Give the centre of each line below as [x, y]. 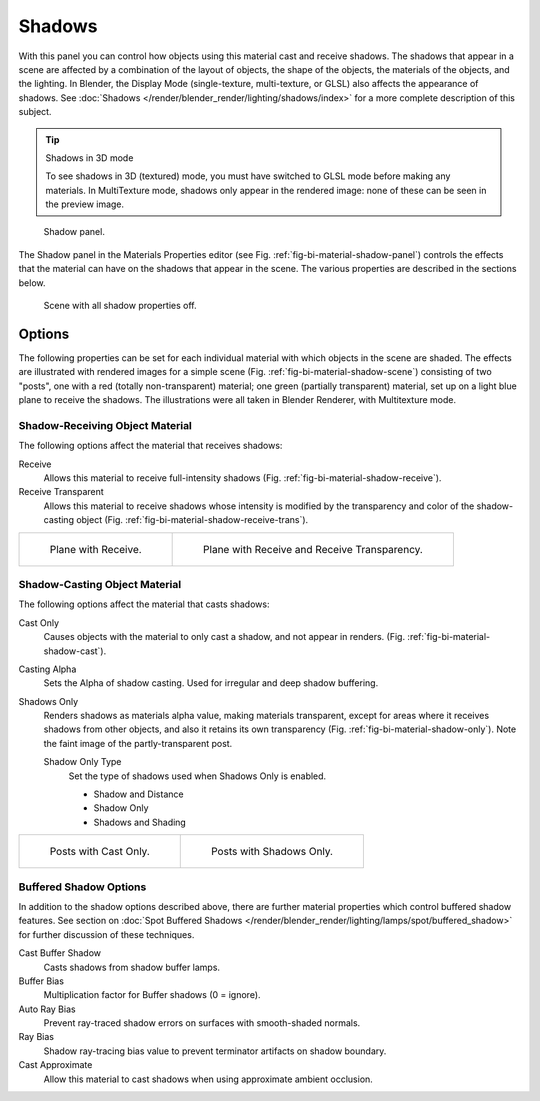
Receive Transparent [61, 492]
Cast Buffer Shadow [60, 953]
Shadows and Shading [140, 822]
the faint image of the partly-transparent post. [138, 743]
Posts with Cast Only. [99, 852]
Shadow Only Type [82, 762]
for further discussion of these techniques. [106, 934]
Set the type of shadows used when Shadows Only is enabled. [197, 776]
